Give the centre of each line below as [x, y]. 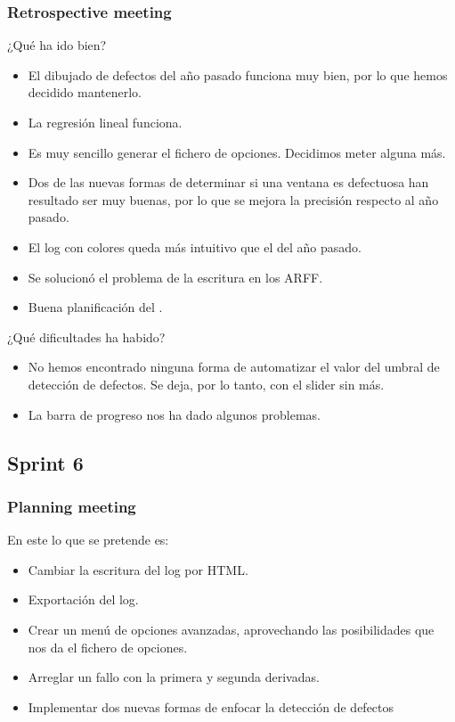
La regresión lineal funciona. [105, 122]
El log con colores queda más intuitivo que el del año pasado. [195, 246]
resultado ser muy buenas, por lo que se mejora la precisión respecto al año [233, 199]
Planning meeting [72, 506]
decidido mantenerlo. [85, 92]
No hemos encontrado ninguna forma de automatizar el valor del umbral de [234, 367]
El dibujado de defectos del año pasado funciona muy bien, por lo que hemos [238, 74]
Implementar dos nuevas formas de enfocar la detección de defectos [211, 706]
